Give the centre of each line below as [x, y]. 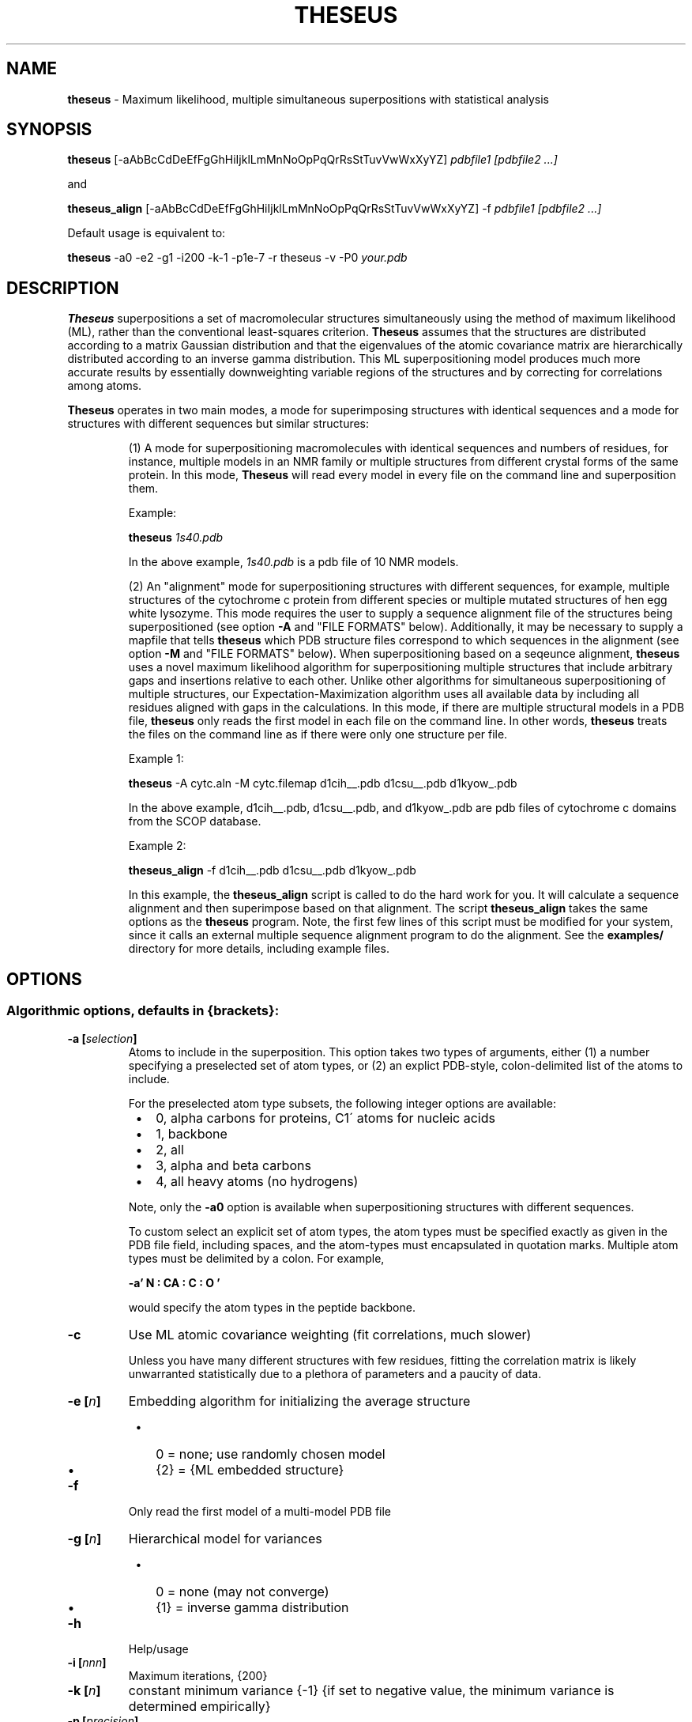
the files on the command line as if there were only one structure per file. [318, 734]
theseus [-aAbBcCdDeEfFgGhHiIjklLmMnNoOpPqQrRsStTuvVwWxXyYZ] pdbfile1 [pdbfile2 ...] [312, 160]
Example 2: [157, 846]
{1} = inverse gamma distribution [252, 1607]
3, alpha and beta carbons [233, 1165]
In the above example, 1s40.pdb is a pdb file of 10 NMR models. [293, 562]
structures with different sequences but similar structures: [218, 424]
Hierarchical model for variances [225, 1538]
